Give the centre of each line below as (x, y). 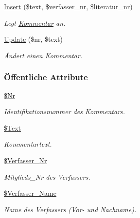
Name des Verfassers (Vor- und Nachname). (70, 209)
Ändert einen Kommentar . (43, 55)
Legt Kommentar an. (35, 23)
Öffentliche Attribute (46, 77)
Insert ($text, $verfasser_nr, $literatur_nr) (68, 6)
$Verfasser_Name (30, 193)
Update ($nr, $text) (34, 39)
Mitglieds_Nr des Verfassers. (47, 176)
